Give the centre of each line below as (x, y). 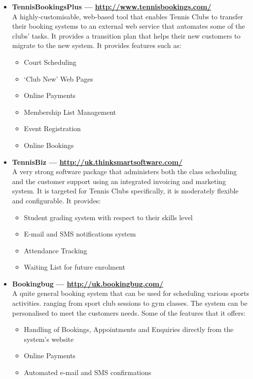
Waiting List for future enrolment (74, 267)
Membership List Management (70, 112)
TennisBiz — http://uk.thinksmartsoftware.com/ (97, 162)
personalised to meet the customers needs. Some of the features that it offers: (129, 312)
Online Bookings (49, 145)
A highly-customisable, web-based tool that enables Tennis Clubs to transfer (127, 16)
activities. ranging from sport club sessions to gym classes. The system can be (130, 303)
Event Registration (52, 128)
